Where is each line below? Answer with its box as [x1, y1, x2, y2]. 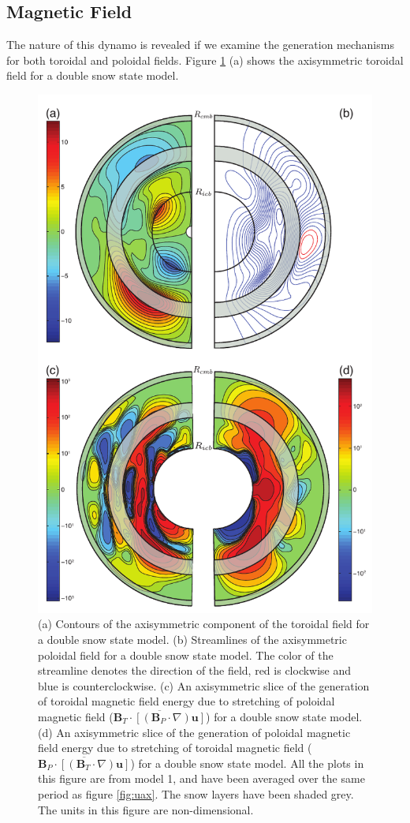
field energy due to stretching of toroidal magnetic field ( [38, 739, 312, 756]
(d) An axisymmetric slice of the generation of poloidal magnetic [38, 724, 351, 740]
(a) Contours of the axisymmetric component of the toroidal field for [38, 615, 370, 632]
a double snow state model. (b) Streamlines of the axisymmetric [38, 631, 347, 648]
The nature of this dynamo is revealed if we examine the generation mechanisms [6, 36, 394, 53]
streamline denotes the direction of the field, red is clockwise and [38, 662, 352, 679]
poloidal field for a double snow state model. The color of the [38, 646, 334, 663]
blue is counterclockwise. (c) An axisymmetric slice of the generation [38, 677, 370, 694]
